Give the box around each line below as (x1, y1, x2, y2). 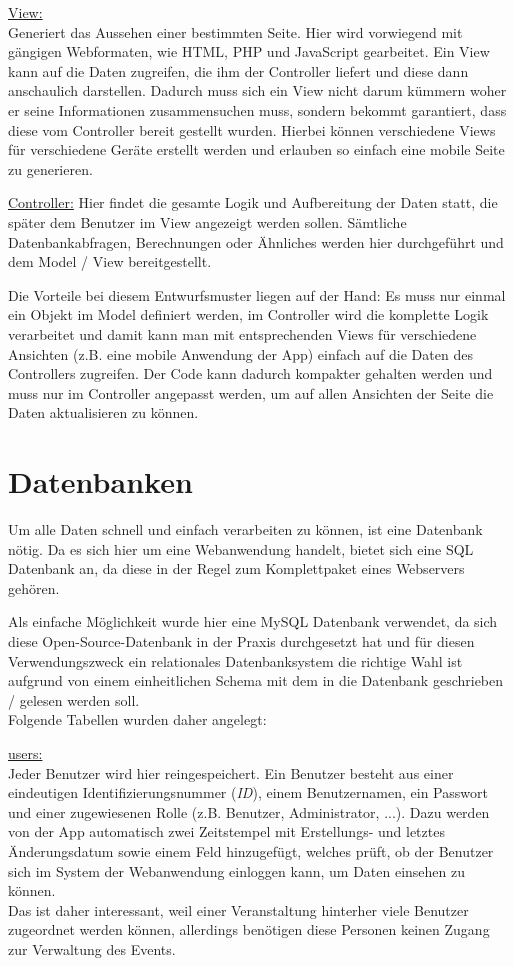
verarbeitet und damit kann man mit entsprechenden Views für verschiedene (8, 323, 477, 344)
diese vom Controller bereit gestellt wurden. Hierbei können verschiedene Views (8, 119, 496, 140)
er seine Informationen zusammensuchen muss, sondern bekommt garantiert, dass (8, 99, 507, 120)
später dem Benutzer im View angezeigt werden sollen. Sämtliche (8, 211, 407, 232)
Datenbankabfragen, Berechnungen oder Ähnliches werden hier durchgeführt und (8, 231, 504, 252)
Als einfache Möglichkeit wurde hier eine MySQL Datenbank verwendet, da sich (8, 611, 498, 632)
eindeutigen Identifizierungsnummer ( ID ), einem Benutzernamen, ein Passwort (8, 782, 488, 803)
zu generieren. (8, 158, 93, 179)
